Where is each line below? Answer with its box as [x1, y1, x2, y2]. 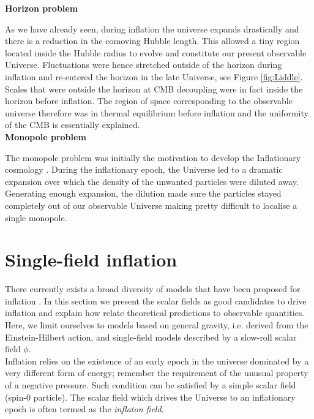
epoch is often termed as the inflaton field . [5, 402, 164, 415]
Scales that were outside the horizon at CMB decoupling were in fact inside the [5, 82, 303, 95]
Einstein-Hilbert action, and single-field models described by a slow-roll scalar [5, 330, 297, 343]
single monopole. [5, 211, 67, 224]
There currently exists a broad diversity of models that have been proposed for [5, 282, 301, 295]
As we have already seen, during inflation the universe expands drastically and [5, 22, 299, 35]
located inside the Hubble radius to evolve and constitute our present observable [5, 46, 307, 59]
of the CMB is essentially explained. [5, 118, 140, 131]
